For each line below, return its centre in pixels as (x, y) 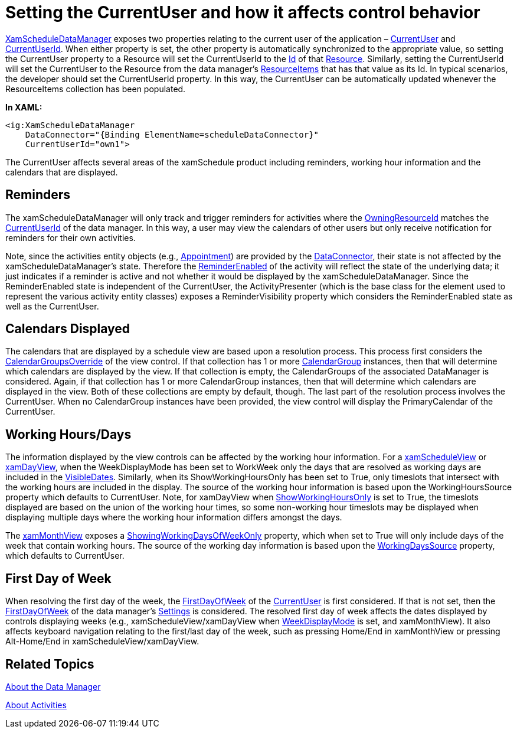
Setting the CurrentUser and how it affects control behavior (243, 12)
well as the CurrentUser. (52, 306)
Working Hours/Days (68, 434)
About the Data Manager (53, 686)
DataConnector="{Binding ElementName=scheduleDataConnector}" (172, 134)
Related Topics (50, 664)
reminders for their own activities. (71, 237)
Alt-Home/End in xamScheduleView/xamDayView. (102, 641)
